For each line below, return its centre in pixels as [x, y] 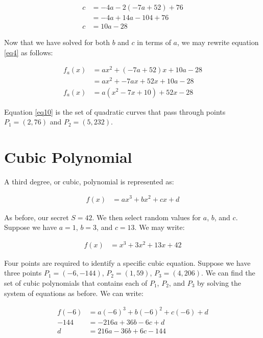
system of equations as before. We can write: [74, 293]
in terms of [154, 42]
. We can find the [228, 273]
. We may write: [160, 227]
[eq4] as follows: [29, 52]
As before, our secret [37, 217]
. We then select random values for [147, 217]
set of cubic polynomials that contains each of [76, 283]
